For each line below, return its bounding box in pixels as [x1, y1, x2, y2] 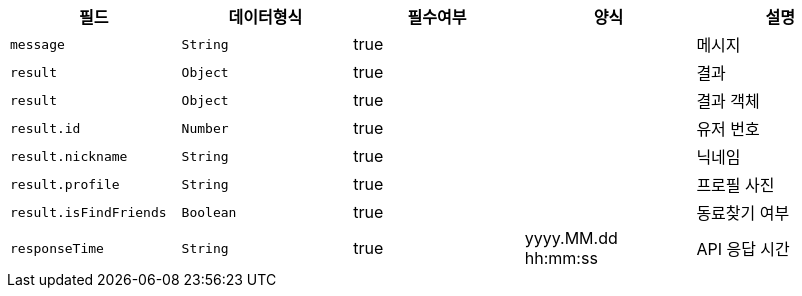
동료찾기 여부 [696, 203, 790, 223]
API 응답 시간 [696, 239, 790, 259]
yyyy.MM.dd [524, 228, 618, 248]
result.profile [10, 176, 120, 192]
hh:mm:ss [524, 248, 598, 268]
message [10, 36, 65, 52]
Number [181, 120, 229, 136]
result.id [10, 120, 81, 136]
